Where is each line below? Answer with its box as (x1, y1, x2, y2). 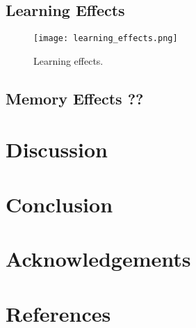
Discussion (6, 135, 108, 164)
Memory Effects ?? (6, 87, 144, 109)
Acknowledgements (6, 244, 191, 273)
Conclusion (6, 189, 113, 218)
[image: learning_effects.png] (33, 33, 178, 44)
